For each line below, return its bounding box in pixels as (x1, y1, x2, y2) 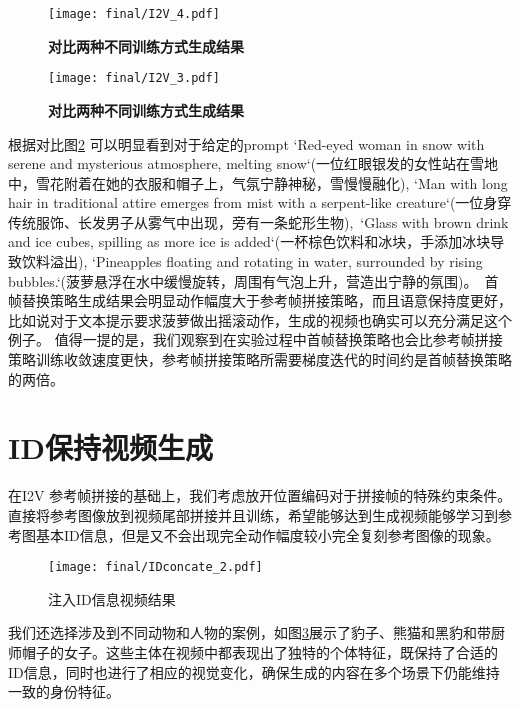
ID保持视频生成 (8, 427, 213, 468)
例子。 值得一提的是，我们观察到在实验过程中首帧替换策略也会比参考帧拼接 (8, 329, 503, 350)
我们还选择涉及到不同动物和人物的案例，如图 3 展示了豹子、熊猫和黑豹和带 (8, 622, 491, 643)
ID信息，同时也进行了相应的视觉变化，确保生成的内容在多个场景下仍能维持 (8, 661, 500, 682)
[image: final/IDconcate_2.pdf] (48, 560, 263, 575)
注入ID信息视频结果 (48, 588, 176, 609)
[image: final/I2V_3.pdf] (48, 71, 220, 86)
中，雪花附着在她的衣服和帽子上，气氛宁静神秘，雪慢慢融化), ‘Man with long (8, 172, 508, 193)
